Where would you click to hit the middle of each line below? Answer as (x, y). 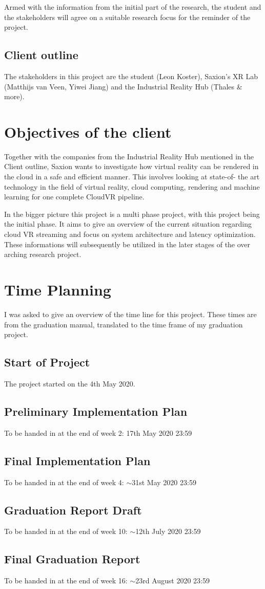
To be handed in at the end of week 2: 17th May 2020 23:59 (98, 432)
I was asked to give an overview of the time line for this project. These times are (130, 314)
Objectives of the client (88, 131)
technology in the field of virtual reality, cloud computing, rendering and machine (132, 186)
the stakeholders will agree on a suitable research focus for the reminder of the (127, 17)
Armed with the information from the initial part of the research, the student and (133, 7)
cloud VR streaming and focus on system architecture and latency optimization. (130, 234)
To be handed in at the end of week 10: (66, 531)
